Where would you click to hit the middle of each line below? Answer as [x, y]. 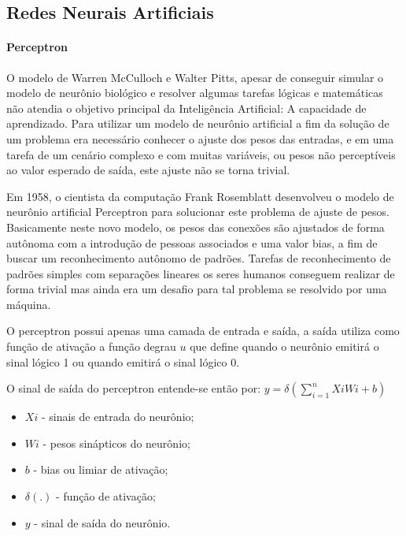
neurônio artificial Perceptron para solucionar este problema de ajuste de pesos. [198, 212]
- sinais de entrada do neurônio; [118, 417]
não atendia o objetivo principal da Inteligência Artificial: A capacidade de [186, 108]
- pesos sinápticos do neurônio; [116, 443]
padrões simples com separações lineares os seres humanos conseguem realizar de [201, 273]
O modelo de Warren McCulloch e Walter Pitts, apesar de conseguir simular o [195, 77]
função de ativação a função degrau [91, 346]
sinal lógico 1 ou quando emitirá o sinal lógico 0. [123, 361]
